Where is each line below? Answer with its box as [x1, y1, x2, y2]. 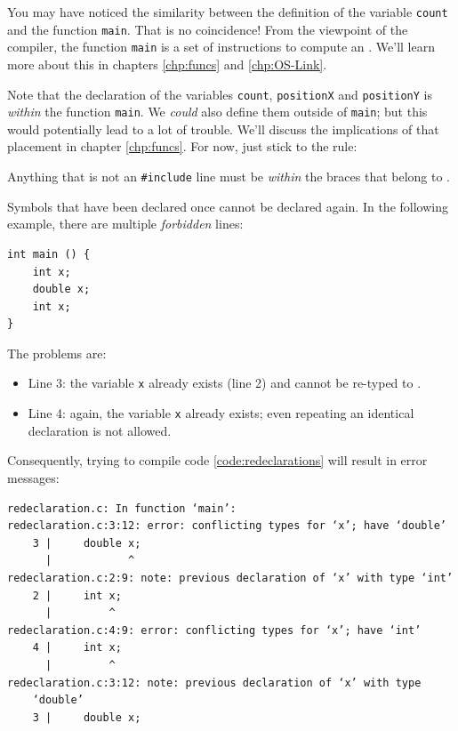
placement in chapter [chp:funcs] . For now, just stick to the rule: [7, 137, 358, 156]
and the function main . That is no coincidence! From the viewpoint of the [7, 20, 408, 38]
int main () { [7, 247, 91, 261]
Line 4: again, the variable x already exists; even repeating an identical [28, 404, 414, 422]
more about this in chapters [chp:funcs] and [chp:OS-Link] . [7, 54, 327, 73]
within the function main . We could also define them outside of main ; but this [7, 102, 428, 121]
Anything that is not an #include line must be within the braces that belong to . [7, 167, 451, 186]
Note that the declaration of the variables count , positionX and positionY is [7, 84, 432, 103]
